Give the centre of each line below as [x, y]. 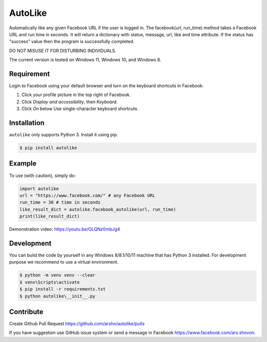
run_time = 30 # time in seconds [60, 202]
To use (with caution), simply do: [43, 175]
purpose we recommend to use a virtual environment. [64, 262]
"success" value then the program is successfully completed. [72, 42]
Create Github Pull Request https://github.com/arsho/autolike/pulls [77, 324]
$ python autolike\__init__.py [58, 296]
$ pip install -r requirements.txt [63, 289]
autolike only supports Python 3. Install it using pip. [64, 135]
